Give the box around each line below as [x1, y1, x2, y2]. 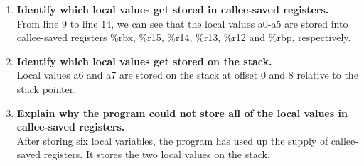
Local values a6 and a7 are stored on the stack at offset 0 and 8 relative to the [16, 67, 358, 82]
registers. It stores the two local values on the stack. [43, 147, 270, 162]
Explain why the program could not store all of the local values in [16, 105, 348, 120]
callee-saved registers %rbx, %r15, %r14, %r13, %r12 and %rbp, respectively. [16, 30, 351, 45]
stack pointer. [16, 81, 77, 96]
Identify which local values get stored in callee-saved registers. [16, 2, 329, 16]
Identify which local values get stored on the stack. [16, 53, 272, 68]
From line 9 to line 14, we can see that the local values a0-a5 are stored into [16, 16, 348, 31]
